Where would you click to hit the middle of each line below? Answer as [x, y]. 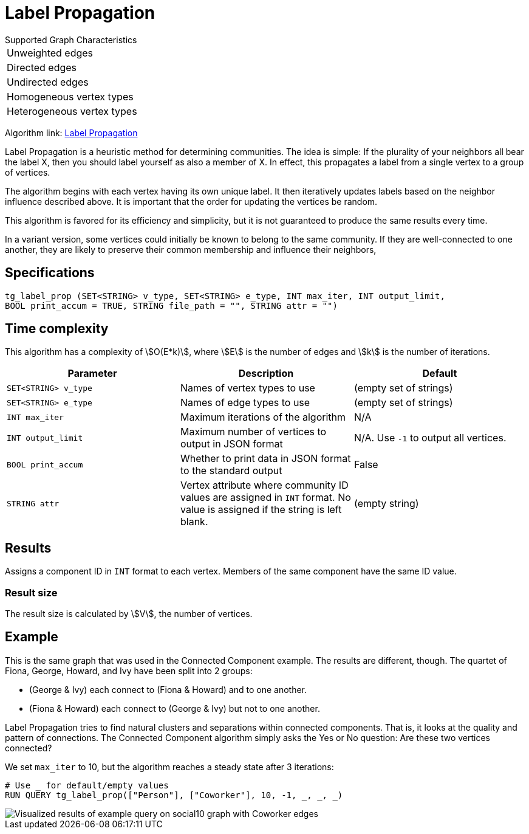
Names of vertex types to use [247, 388]
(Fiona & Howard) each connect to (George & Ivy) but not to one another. [175, 708]
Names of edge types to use [245, 403]
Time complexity [57, 329]
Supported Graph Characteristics [71, 40]
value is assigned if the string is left [261, 510]
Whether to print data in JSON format [265, 459]
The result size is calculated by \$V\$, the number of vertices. [129, 614]
